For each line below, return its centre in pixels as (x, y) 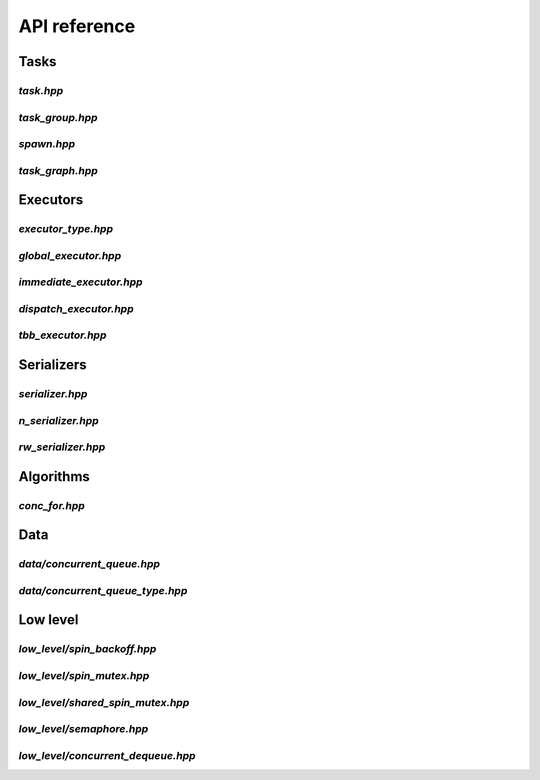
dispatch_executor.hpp (76, 308)
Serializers (52, 365)
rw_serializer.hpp (62, 447)
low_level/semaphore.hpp (83, 729)
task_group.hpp (58, 117)
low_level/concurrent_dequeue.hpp (107, 755)
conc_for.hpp (51, 505)
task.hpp (41, 90)
